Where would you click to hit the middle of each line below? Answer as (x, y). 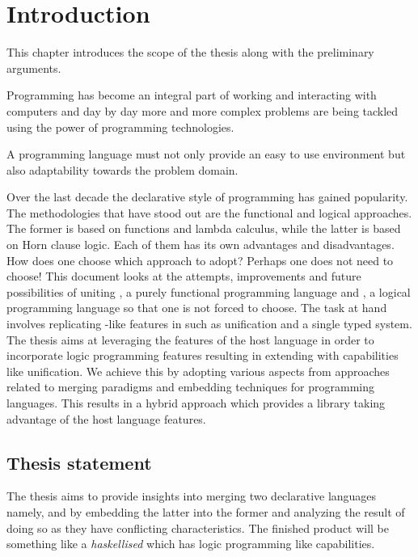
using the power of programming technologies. (120, 127)
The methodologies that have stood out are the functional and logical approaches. (209, 212)
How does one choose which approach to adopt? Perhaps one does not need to (200, 260)
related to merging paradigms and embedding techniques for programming (191, 387)
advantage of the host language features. (106, 418)
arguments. (34, 68)
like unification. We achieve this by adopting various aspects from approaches (198, 371)
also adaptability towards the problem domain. (122, 169)
